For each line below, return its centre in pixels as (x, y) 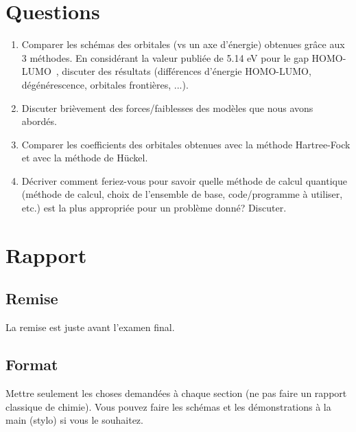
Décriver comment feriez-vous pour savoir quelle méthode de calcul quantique (184, 180)
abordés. (39, 121)
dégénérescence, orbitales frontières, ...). (105, 84)
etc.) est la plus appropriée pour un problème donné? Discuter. (154, 208)
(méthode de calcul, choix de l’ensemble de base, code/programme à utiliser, (182, 194)
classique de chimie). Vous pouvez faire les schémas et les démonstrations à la (168, 406)
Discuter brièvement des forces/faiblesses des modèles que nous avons (167, 107)
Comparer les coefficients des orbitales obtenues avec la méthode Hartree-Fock (186, 144)
